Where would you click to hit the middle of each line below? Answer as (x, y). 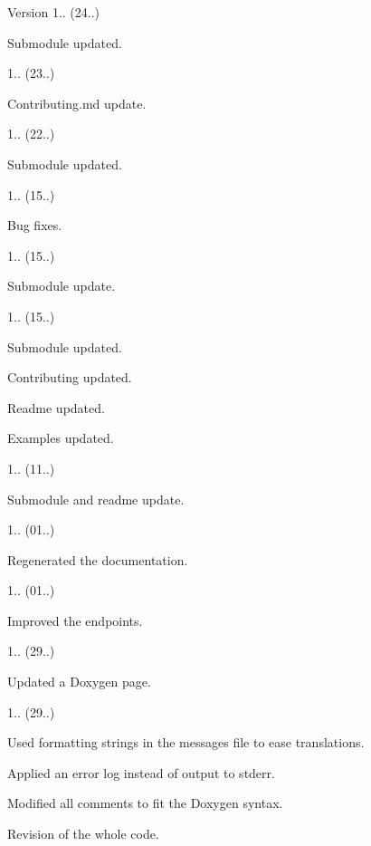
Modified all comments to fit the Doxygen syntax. (145, 803)
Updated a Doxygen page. (79, 682)
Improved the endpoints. (75, 620)
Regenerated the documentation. (98, 559)
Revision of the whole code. (83, 834)
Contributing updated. (70, 377)
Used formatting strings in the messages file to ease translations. (186, 742)
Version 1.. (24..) (54, 12)
